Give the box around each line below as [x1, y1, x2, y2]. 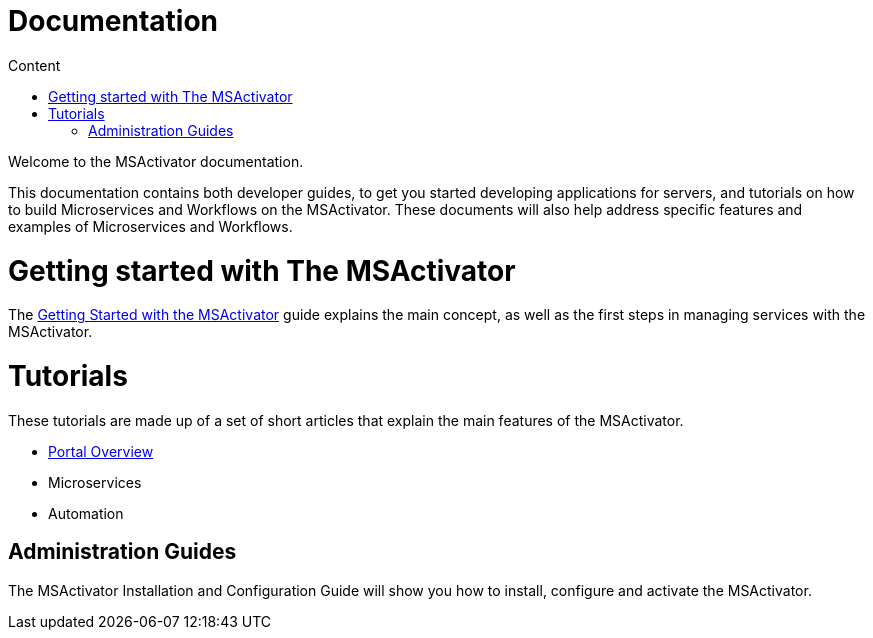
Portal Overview [48, 442, 154, 460]
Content [8, 56, 61, 74]
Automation [48, 504, 124, 522]
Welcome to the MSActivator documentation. [8, 152, 304, 170]
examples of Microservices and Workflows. [8, 217, 293, 235]
